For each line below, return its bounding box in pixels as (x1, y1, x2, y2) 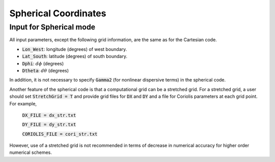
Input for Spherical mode (9, 22, 96, 32)
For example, (9, 100, 37, 106)
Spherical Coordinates (9, 8, 106, 19)
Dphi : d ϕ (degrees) (22, 60, 64, 66)
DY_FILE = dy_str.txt (22, 122, 76, 127)
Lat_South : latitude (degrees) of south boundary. (22, 53, 127, 60)
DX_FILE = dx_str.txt (22, 112, 76, 118)
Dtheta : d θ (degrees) (22, 67, 69, 73)
